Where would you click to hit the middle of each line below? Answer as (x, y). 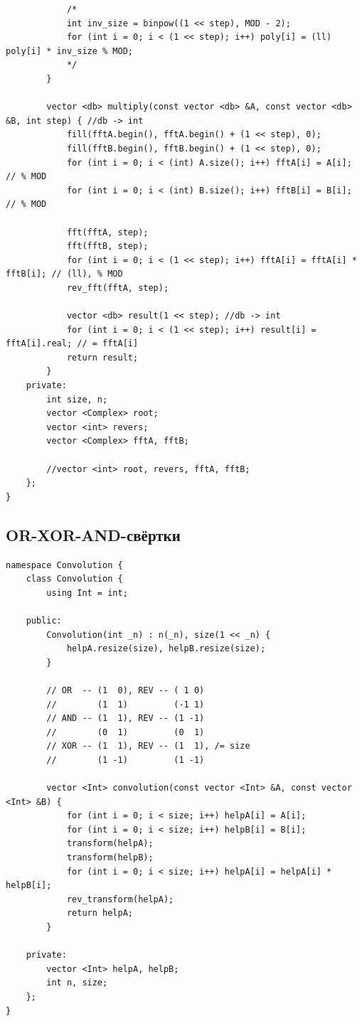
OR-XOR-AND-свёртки (93, 534)
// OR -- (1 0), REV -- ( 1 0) (126, 690)
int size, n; (77, 399)
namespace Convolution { (64, 565)
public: (44, 620)
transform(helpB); (110, 858)
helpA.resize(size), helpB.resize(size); (166, 649)
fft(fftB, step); (107, 246)
